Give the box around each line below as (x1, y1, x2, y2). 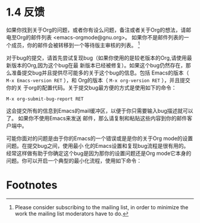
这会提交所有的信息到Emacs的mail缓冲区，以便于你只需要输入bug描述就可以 (6, 107, 193, 114)
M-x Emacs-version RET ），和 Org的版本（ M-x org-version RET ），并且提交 (6, 76, 190, 83)
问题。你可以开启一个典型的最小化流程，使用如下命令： (6, 157, 142, 164)
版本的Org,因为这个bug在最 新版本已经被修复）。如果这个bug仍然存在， (11, 61, 186, 69)
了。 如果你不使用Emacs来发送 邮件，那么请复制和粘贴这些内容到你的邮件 (6, 114, 187, 122)
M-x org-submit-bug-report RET (6, 96, 84, 102)
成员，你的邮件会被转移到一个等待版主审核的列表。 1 (11, 40, 140, 48)
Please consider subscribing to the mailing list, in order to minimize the (14, 203, 189, 210)
